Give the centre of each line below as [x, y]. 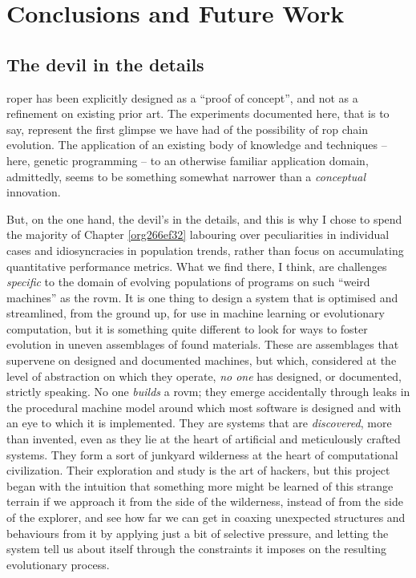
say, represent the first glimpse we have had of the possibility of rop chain [187, 129]
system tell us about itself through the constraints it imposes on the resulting [197, 549]
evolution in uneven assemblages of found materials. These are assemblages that [203, 344]
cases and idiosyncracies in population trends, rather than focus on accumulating [205, 250]
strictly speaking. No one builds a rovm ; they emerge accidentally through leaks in [208, 392]
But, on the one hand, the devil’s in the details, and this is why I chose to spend [204, 218]
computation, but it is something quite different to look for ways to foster [187, 328]
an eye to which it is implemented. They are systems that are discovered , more [199, 423]
